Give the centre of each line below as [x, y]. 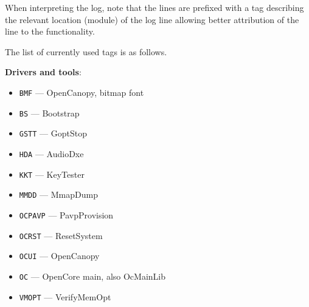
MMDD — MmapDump [58, 194]
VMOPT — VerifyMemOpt [65, 296]
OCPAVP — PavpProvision [66, 214]
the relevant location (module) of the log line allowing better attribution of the [152, 19]
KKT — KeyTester [52, 174]
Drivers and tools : [43, 72]
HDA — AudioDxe [51, 153]
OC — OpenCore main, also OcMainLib [92, 276]
